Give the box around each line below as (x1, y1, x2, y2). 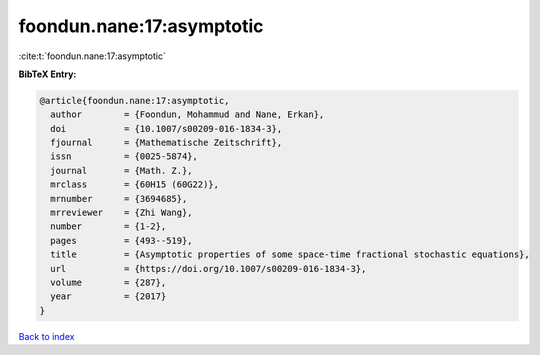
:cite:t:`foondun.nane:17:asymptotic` (18, 50, 167, 62)
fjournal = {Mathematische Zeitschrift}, (50, 137, 283, 149)
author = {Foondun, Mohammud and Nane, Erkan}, (50, 109, 325, 120)
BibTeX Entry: (18, 68, 77, 80)
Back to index (18, 330, 75, 342)
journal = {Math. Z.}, (50, 165, 194, 176)
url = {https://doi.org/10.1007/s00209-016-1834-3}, (50, 263, 367, 274)
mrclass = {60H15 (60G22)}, (50, 179, 220, 190)
